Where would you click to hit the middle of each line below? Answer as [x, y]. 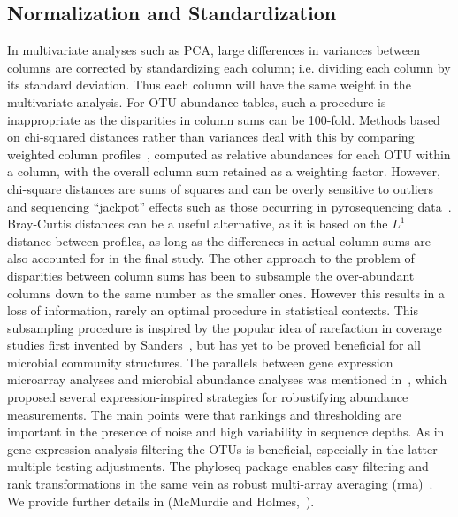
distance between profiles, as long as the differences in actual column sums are [219, 240]
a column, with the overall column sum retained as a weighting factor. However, [224, 171]
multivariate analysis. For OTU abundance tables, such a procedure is [197, 101]
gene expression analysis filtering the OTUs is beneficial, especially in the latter [222, 448]
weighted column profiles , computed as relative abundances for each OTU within [229, 154]
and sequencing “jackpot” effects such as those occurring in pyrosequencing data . [229, 206]
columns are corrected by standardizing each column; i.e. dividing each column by [229, 67]
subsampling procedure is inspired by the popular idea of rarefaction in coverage [225, 327]
